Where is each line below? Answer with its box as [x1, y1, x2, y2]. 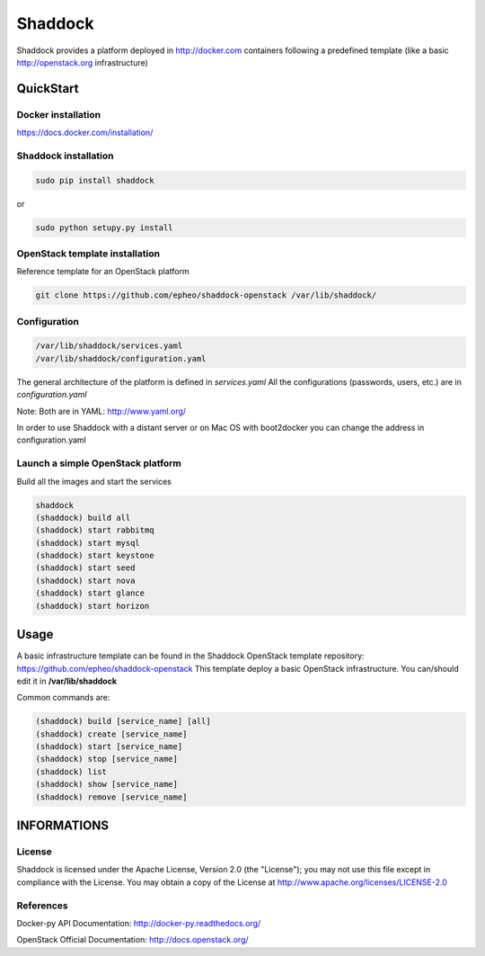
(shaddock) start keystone [35, 550, 154, 561]
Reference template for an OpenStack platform [16, 266, 190, 277]
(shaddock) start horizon [35, 601, 150, 611]
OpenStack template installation [16, 247, 161, 260]
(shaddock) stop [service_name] [35, 754, 179, 764]
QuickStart [16, 81, 80, 96]
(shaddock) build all [35, 513, 131, 523]
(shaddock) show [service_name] [35, 779, 179, 790]
